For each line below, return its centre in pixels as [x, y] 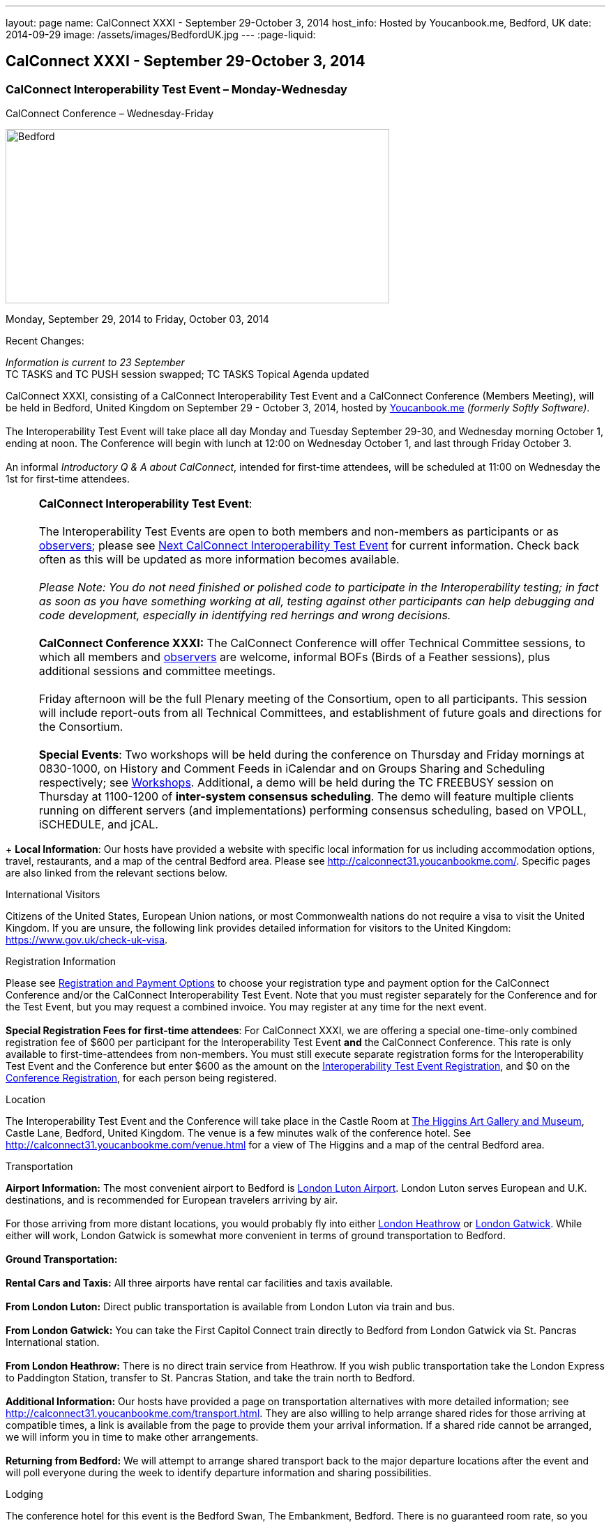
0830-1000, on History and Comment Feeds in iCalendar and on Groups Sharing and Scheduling [292, 769]
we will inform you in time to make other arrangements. [132, 1437]
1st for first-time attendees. [68, 479]
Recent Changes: [45, 341]
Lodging [24, 1494]
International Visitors [53, 895]
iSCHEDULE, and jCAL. [98, 825]
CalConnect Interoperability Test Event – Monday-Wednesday [176, 89]
